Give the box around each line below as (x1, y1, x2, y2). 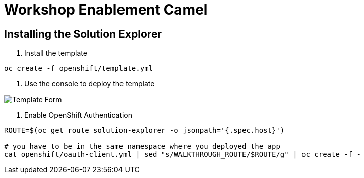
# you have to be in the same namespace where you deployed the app (4, 142, 280, 151)
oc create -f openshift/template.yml (4, 64, 153, 73)
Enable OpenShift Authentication (24, 111, 133, 120)
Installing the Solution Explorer (4, 27, 162, 40)
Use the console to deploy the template (24, 79, 155, 88)
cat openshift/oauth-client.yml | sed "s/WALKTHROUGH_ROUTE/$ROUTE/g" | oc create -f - (4, 150, 361, 159)
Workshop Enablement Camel (4, 1, 208, 18)
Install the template (24, 49, 87, 58)
